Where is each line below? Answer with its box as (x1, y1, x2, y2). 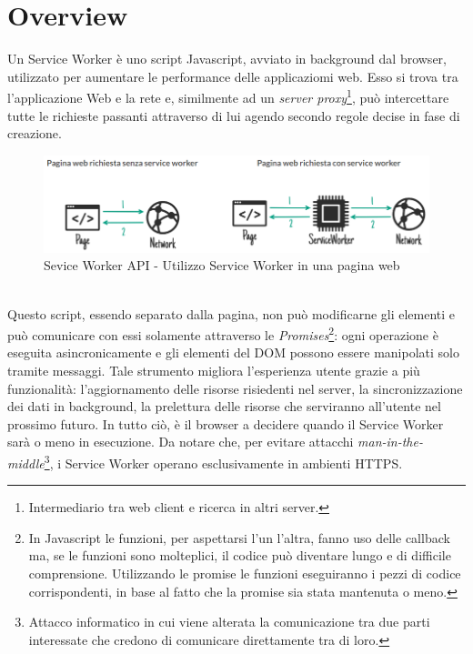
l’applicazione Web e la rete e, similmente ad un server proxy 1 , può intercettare (7, 86, 449, 106)
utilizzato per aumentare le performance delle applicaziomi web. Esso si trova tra (7, 66, 458, 86)
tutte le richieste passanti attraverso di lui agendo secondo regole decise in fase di (7, 106, 460, 125)
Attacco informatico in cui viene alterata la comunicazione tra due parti (28, 612, 430, 631)
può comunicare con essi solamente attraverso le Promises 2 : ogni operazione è (7, 323, 438, 344)
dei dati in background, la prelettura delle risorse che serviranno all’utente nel (7, 397, 441, 416)
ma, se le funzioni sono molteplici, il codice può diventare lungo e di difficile (28, 546, 451, 565)
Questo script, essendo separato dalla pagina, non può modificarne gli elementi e (7, 304, 456, 323)
